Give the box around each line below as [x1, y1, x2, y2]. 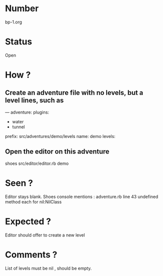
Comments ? [5, 249, 57, 260]
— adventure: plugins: [5, 109, 50, 115]
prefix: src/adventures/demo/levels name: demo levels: [5, 133, 116, 139]
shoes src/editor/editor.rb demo [5, 160, 69, 166]
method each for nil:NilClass [5, 198, 62, 205]
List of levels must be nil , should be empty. [5, 265, 92, 271]
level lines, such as [5, 96, 64, 105]
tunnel [12, 124, 25, 130]
